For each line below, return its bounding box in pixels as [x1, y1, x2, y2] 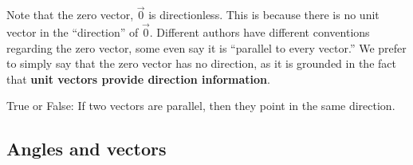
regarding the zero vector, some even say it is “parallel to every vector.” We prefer [6, 39, 407, 56]
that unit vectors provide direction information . [6, 70, 270, 87]
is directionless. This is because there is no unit [148, 6, 380, 23]
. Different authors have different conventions [149, 24, 370, 41]
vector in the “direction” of [6, 24, 139, 41]
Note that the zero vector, [6, 6, 134, 23]
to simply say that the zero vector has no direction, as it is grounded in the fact [6, 55, 396, 72]
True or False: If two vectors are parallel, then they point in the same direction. [6, 97, 395, 114]
